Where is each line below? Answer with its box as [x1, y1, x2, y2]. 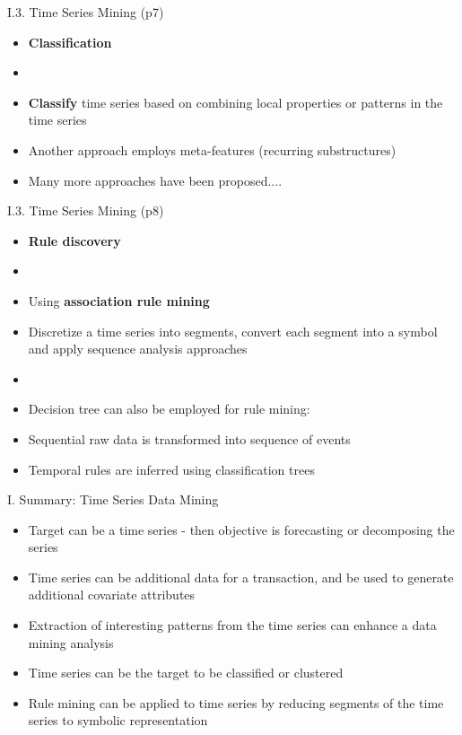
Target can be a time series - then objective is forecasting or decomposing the [28, 520, 455, 538]
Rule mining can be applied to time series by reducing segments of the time [28, 693, 444, 712]
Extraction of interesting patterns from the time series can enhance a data [28, 616, 437, 634]
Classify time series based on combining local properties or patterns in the [28, 92, 443, 111]
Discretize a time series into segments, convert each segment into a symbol [28, 321, 438, 340]
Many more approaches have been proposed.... [28, 171, 283, 189]
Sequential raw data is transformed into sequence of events [28, 429, 351, 448]
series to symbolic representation [28, 711, 208, 730]
